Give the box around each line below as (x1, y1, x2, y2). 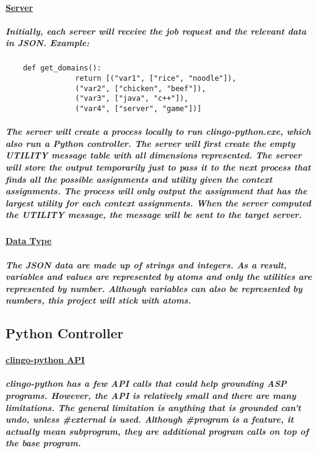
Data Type (5, 234, 52, 247)
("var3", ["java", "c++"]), (75, 94, 189, 103)
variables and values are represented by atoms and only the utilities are (5, 270, 312, 283)
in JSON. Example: (5, 36, 89, 49)
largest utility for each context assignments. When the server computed (5, 196, 312, 209)
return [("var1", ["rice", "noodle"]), (75, 74, 237, 83)
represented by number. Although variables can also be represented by (5, 282, 302, 295)
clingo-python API (5, 353, 85, 366)
